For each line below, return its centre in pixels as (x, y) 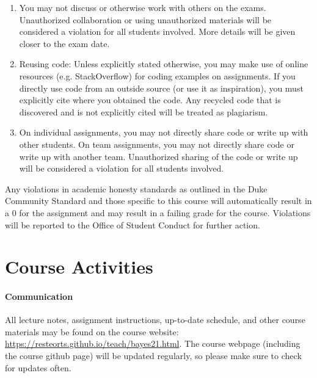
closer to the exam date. (64, 43)
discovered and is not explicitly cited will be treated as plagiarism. (144, 111)
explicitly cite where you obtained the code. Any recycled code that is (150, 100)
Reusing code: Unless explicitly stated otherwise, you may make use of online (164, 64)
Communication (39, 296)
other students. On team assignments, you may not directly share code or (157, 144)
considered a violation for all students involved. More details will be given (157, 31)
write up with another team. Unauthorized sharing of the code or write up (158, 156)
